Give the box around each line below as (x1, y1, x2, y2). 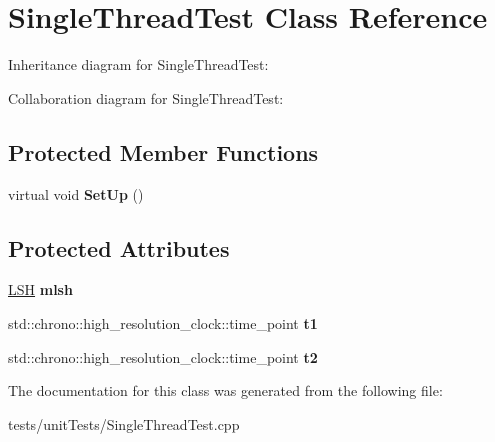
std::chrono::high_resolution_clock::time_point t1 (8, 312, 318, 333)
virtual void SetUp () (8, 183, 144, 204)
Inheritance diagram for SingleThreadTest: (8, 54, 269, 75)
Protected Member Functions (8, 136, 319, 167)
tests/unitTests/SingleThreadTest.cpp (8, 413, 240, 434)
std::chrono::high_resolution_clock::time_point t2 (8, 346, 318, 367)
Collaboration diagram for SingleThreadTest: (8, 87, 284, 108)
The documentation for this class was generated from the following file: (8, 380, 443, 401)
